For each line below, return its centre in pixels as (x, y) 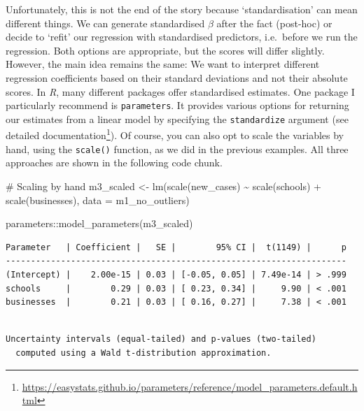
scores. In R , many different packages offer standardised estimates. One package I (180, 91)
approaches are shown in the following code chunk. (114, 163)
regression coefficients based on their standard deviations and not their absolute (177, 77)
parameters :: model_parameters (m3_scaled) (99, 223)
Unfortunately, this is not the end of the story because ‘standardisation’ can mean (182, 9)
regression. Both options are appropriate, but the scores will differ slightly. (165, 50)
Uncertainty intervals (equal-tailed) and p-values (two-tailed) (161, 339)
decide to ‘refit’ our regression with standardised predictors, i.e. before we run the (182, 37)
